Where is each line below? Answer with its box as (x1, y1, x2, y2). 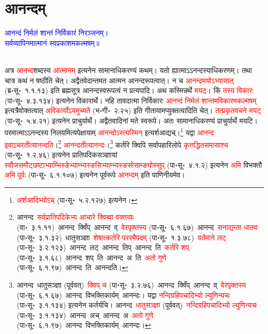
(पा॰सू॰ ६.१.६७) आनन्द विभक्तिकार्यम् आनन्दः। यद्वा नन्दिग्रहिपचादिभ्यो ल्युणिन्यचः (16, 289, 230, 300)
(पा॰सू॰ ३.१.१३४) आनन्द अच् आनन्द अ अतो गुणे (16, 309, 153, 320)
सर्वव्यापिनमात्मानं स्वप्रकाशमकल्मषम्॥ (5, 37, 100, 48)
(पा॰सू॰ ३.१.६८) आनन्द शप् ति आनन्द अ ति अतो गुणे (16, 252, 167, 262)
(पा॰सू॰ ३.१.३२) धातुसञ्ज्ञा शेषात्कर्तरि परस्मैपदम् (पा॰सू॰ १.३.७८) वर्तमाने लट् (16, 232, 226, 242)
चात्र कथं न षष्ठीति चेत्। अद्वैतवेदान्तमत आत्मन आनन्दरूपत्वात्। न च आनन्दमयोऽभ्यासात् (5, 75, 234, 85)
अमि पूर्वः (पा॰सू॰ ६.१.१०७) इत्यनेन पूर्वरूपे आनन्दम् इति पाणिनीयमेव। (5, 169, 185, 180)
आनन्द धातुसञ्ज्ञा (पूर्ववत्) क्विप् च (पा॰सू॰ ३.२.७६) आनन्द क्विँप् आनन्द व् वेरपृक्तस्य (16, 279, 246, 290)
